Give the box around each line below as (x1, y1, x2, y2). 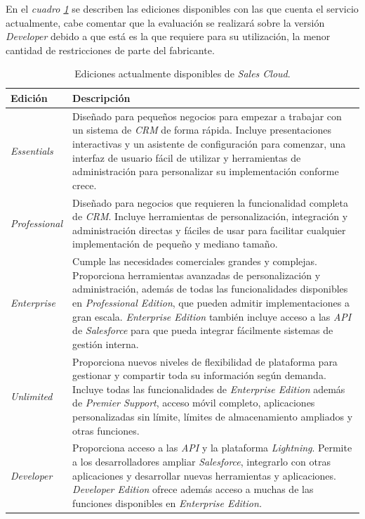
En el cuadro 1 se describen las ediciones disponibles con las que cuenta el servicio (6, 1, 359, 15)
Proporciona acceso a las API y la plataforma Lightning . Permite (72, 440, 352, 455)
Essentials (11, 143, 53, 158)
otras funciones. (72, 423, 140, 437)
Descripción (72, 90, 131, 105)
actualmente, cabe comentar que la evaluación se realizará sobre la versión (6, 15, 325, 30)
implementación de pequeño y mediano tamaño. (72, 236, 278, 251)
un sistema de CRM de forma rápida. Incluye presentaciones (72, 122, 331, 137)
